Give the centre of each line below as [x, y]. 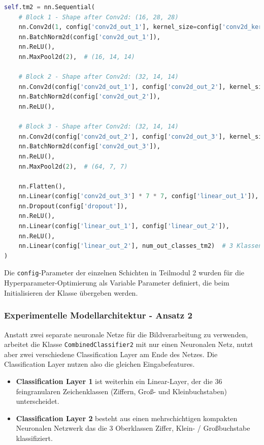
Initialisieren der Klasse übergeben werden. [71, 292]
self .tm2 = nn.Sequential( [49, 7]
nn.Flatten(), [42, 186]
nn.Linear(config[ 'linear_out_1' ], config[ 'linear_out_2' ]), [124, 226]
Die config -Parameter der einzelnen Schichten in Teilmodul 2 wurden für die [124, 273]
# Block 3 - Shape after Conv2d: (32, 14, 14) [98, 127]
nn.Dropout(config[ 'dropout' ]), [73, 206]
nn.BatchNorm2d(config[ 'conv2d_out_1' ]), [89, 37]
